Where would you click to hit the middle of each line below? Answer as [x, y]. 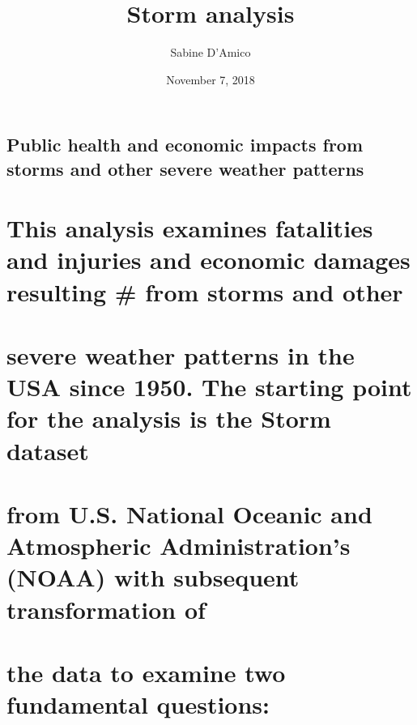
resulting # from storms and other [205, 291]
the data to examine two [146, 672]
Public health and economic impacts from [185, 145]
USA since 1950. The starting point [209, 387]
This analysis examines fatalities [190, 228]
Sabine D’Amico [211, 52]
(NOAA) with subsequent [153, 577]
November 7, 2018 [211, 79]
